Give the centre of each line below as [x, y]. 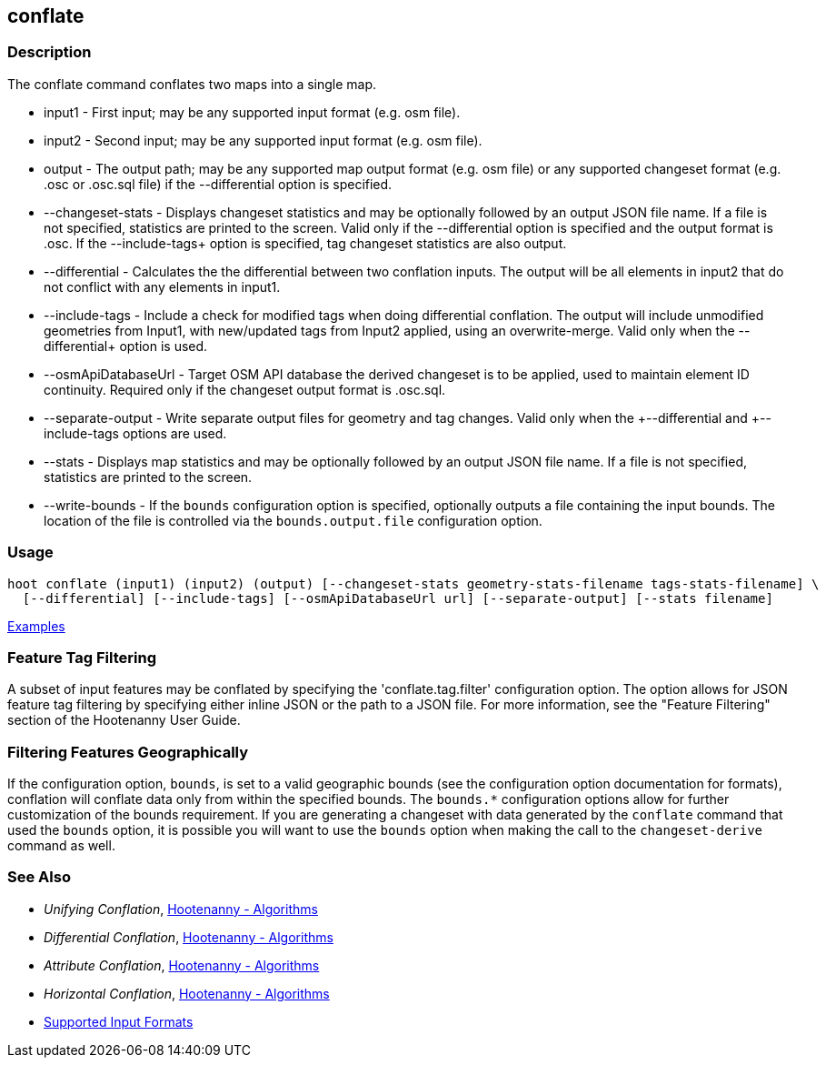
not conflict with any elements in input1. [162, 286]
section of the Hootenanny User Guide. [124, 720]
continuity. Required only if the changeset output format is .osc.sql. [245, 389]
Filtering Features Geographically [128, 752]
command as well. [61, 846]
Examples [36, 626]
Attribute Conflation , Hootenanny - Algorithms [182, 965]
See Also [39, 877]
